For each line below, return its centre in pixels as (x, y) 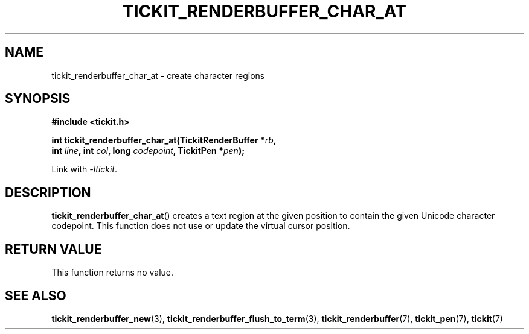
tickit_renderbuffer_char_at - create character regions (158, 75)
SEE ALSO (36, 295)
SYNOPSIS (38, 99)
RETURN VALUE (53, 249)
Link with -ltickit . (85, 169)
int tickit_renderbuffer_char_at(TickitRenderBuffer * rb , (164, 140)
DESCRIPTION (48, 192)
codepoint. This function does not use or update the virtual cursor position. (201, 226)
